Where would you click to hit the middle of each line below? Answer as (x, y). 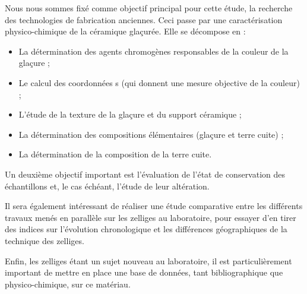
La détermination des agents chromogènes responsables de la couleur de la (153, 51)
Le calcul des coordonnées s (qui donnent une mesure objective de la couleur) (159, 82)
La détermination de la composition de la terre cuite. (115, 154)
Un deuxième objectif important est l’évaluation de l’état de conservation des (145, 174)
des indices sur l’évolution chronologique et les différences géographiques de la (146, 229)
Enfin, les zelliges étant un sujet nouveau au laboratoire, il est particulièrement (148, 260)
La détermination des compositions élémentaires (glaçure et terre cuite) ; (151, 134)
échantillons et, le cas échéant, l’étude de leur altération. (107, 186)
